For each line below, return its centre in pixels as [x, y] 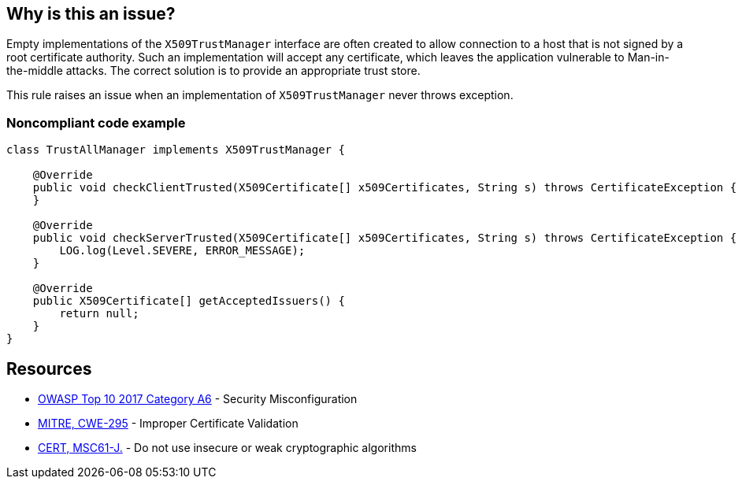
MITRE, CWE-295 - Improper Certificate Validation [168, 424]
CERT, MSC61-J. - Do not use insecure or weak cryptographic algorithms [227, 448]
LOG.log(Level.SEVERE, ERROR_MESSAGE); [182, 251]
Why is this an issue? [91, 14]
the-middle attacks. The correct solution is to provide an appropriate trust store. [213, 71]
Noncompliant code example [96, 122]
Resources [49, 368]
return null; [99, 314]
